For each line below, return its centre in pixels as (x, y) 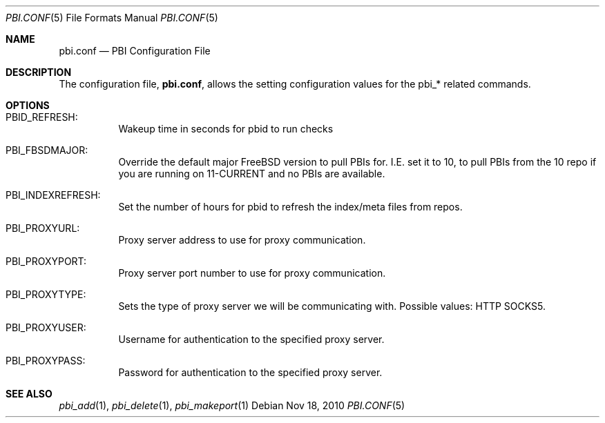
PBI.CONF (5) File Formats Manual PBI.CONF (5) (112, 18)
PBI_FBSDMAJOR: (47, 150)
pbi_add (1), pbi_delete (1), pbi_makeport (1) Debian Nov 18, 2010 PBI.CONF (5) (232, 405)
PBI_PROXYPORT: (46, 261)
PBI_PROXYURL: (43, 228)
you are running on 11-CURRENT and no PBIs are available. (252, 174)
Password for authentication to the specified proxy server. (250, 372)
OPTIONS (28, 105)
